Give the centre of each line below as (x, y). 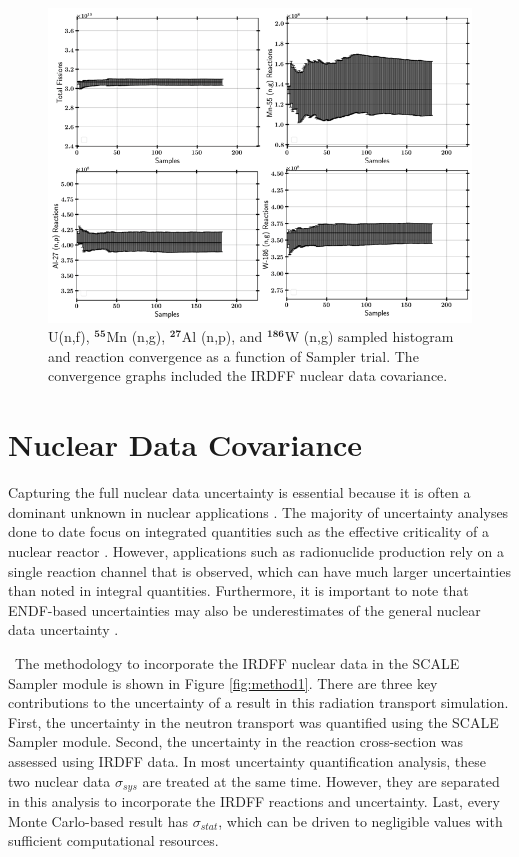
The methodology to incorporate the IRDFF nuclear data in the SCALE (237, 662)
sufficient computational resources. (113, 840)
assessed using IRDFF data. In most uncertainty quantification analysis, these (247, 760)
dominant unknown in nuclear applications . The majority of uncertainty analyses (258, 511)
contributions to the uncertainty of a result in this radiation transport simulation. (258, 702)
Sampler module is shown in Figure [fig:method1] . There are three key (223, 682)
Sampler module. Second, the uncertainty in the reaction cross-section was (236, 741)
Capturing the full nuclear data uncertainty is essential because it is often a (239, 492)
